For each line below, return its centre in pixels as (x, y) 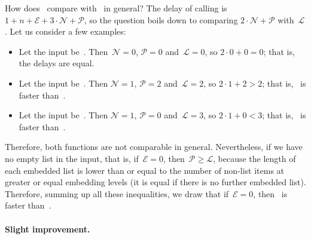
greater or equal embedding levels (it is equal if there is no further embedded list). (155, 182)
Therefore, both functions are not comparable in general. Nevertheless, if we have (154, 147)
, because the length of (254, 158)
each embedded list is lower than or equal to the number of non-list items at (145, 170)
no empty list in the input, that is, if (72, 158)
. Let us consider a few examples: (65, 31)
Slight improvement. (48, 229)
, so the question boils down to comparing (161, 19)
